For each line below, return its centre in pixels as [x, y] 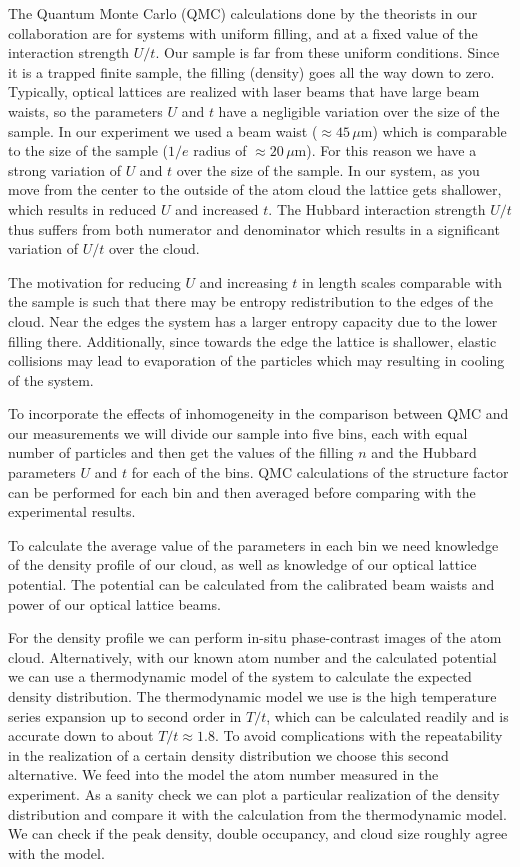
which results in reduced [82, 208]
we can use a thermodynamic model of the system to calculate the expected [240, 676]
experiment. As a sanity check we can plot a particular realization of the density [254, 793]
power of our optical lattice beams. [114, 603]
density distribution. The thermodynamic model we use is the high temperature [252, 696]
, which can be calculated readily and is [387, 715]
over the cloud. [154, 248]
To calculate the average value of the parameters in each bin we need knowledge [253, 544]
